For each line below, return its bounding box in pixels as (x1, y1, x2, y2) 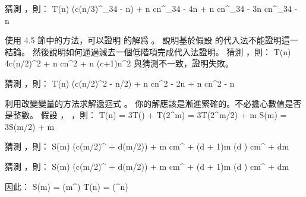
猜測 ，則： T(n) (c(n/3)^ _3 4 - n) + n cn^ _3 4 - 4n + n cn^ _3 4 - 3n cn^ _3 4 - (5, 2, 298, 14)
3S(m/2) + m (5, 120, 55, 132)
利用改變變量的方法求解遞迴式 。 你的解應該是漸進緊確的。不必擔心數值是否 (5, 97, 302, 109)
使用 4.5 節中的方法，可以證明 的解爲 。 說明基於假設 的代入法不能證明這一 (5, 34, 298, 46)
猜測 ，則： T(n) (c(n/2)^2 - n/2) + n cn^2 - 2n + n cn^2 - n (5, 77, 235, 89)
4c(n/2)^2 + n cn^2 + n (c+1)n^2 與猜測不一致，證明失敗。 (5, 57, 234, 69)
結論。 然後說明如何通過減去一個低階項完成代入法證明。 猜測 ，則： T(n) (5, 45, 291, 58)
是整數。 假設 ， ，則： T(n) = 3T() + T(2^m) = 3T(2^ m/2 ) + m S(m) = (5, 109, 287, 121)
